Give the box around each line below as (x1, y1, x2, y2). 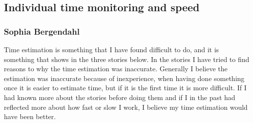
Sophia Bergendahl (4, 25, 80, 37)
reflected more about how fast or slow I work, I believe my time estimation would (4, 102, 248, 112)
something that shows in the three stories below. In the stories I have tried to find (4, 54, 250, 64)
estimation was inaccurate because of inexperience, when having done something (4, 73, 245, 83)
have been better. (4, 111, 56, 122)
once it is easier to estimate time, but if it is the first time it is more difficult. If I (4, 82, 247, 93)
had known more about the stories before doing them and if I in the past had (4, 92, 235, 102)
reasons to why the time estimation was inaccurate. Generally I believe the (4, 63, 228, 74)
